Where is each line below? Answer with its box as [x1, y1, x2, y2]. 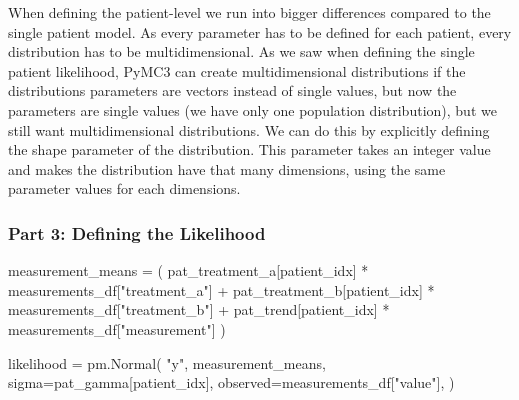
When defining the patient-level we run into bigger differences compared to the [8, 2, 491, 22]
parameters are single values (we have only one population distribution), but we [8, 99, 497, 120]
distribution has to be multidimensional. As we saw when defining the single [8, 41, 475, 62]
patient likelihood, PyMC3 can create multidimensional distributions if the [8, 60, 466, 81]
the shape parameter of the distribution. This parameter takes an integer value [8, 139, 491, 160]
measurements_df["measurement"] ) [8, 318, 226, 339]
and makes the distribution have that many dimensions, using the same [8, 158, 446, 179]
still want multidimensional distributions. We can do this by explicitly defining [8, 119, 490, 140]
